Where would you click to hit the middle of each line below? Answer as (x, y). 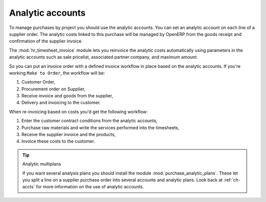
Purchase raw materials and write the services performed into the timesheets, (100, 127)
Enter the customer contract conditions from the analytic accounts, (89, 121)
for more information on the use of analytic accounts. (90, 187)
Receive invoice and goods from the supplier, (67, 96)
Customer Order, (38, 82)
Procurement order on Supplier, (53, 89)
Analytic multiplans (42, 164)
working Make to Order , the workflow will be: (57, 73)
